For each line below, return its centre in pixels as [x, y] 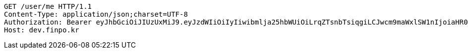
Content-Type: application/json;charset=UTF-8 [96, 14]
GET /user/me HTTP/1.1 [48, 6]
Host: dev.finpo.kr [42, 30]
